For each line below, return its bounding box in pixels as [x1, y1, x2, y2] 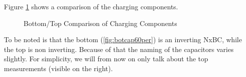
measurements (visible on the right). [4, 63, 113, 73]
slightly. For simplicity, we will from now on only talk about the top [4, 53, 208, 64]
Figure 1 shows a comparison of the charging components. [4, 1, 178, 11]
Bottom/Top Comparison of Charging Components [24, 18, 177, 28]
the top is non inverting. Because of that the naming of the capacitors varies [4, 44, 234, 54]
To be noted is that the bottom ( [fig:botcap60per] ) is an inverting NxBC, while [4, 34, 242, 45]
